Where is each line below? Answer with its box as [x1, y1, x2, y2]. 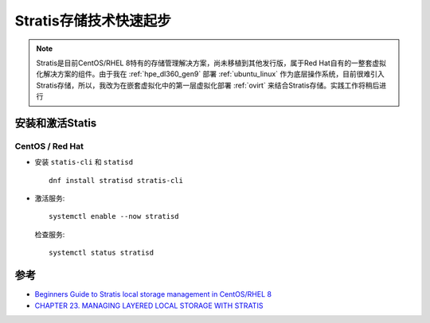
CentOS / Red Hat [14, 140, 84, 151]
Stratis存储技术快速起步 [14, 12, 171, 29]
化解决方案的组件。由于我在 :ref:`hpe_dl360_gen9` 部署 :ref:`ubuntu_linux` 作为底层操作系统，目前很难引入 [36, 69, 385, 79]
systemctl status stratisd [49, 248, 154, 258]
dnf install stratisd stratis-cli [49, 176, 183, 185]
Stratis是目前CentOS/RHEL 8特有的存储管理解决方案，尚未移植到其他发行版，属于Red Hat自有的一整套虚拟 [36, 58, 386, 68]
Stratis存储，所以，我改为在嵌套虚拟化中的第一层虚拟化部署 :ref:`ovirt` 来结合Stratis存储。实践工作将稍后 [36, 80, 380, 90]
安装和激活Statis [14, 116, 97, 130]
